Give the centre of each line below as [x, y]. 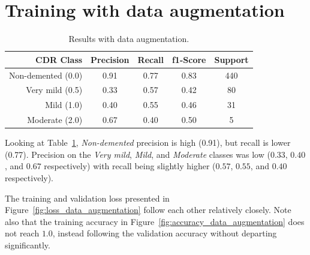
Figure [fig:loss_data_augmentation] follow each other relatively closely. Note [148, 210]
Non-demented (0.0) [46, 75]
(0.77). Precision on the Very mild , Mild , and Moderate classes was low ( [138, 154]
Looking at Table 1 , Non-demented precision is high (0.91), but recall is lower [148, 142]
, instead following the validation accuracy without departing [165, 233]
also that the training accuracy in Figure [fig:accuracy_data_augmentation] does [155, 221]
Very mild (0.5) [54, 90]
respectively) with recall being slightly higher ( [130, 166]
